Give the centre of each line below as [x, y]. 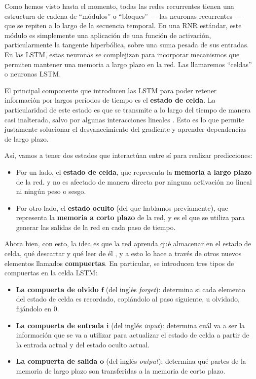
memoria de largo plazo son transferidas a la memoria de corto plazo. [121, 371]
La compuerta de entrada [60, 325]
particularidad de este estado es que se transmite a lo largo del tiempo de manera [128, 109]
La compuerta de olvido [57, 289]
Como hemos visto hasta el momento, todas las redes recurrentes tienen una [119, 6]
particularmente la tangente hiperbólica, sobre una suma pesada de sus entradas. [127, 45]
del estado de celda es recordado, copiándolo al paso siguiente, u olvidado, [128, 299]
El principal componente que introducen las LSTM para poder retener [111, 90]
